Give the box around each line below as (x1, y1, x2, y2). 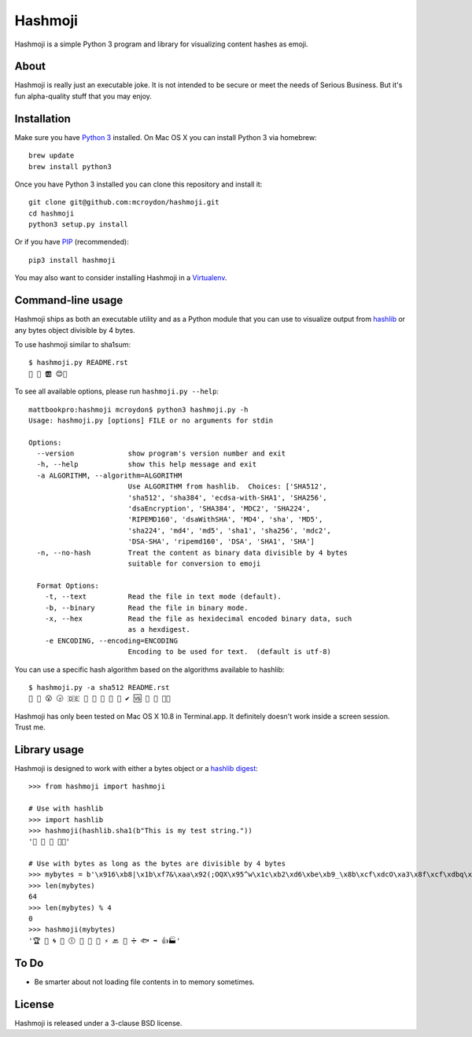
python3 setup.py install (28, 220, 129, 229)
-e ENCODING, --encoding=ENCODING (44, 636, 179, 645)
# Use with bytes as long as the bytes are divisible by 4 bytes (28, 859, 286, 869)
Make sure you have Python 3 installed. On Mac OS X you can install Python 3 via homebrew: (14, 132, 318, 142)
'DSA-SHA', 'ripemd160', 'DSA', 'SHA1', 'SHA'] (127, 537, 315, 546)
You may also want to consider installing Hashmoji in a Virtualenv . (14, 273, 227, 282)
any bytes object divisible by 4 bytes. (14, 325, 135, 334)
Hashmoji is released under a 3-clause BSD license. (14, 1018, 183, 1028)
